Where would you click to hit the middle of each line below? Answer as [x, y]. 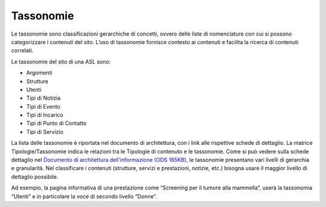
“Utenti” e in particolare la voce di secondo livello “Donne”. [84, 196]
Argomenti [39, 73]
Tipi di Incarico [45, 115]
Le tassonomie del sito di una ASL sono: [61, 62]
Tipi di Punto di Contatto [56, 123]
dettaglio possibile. [35, 177]
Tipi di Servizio [45, 132]
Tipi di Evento [43, 106]
